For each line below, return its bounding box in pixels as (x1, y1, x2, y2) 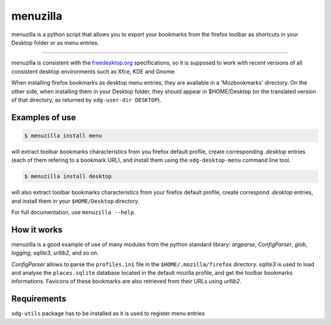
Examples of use (11, 112, 76, 123)
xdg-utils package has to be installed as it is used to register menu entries (11, 310, 205, 317)
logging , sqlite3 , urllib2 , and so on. (11, 249, 99, 257)
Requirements (11, 294, 67, 304)
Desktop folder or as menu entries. (11, 39, 99, 46)
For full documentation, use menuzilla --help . (11, 208, 136, 216)
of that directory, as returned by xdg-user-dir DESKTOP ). (11, 96, 162, 104)
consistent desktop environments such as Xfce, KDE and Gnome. (11, 67, 176, 75)
